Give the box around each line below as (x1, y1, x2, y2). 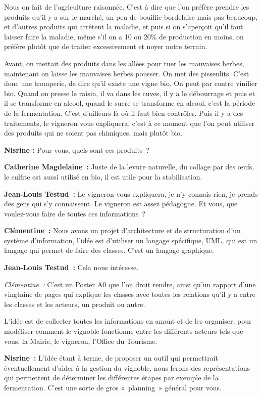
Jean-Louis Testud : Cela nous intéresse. (4, 262, 139, 273)
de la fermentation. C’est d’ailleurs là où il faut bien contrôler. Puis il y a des (4, 107, 243, 118)
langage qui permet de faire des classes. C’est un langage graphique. (4, 245, 214, 255)
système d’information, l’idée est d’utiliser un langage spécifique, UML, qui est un (4, 235, 257, 245)
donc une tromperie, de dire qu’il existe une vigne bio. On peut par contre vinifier (4, 78, 257, 89)
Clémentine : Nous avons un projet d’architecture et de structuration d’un (4, 225, 241, 236)
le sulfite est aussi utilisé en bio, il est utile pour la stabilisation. (4, 171, 202, 182)
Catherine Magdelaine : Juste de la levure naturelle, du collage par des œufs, (4, 161, 254, 172)
